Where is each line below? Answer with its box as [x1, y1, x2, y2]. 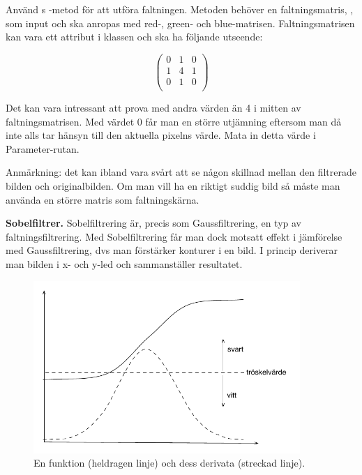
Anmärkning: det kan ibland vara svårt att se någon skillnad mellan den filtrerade [6, 165, 356, 179]
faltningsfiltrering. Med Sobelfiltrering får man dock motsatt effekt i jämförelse [6, 229, 342, 243]
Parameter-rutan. [6, 141, 80, 156]
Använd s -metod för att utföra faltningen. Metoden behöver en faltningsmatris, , [6, 2, 354, 16]
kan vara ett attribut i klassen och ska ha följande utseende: [6, 29, 263, 44]
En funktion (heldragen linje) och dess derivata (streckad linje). [33, 455, 306, 470]
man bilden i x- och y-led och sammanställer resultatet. [6, 256, 243, 271]
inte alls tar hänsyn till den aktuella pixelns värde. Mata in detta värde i [6, 128, 316, 142]
